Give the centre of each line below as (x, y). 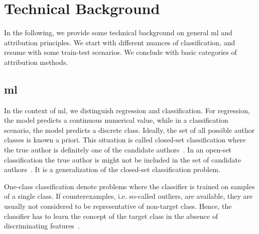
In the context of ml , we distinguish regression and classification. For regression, (127, 110)
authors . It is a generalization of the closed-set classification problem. (112, 169)
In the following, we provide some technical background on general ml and (118, 32)
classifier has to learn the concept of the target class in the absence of (111, 216)
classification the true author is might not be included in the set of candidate (123, 159)
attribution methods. (36, 62)
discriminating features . (42, 226)
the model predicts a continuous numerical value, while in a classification (116, 120)
